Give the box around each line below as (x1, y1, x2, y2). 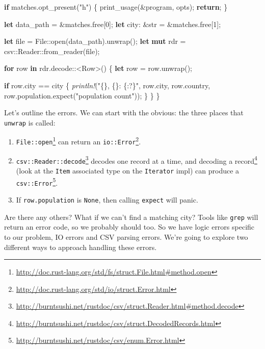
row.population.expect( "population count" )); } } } (4, 90, 160, 101)
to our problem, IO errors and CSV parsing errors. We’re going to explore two (4, 231, 248, 242)
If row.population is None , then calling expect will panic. (16, 194, 198, 205)
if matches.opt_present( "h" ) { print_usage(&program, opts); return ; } (4, 2, 228, 12)
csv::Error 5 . (16, 176, 58, 188)
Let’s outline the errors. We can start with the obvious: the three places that (4, 107, 244, 118)
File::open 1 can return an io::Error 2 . (16, 135, 141, 147)
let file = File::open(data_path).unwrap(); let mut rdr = (4, 36, 186, 46)
